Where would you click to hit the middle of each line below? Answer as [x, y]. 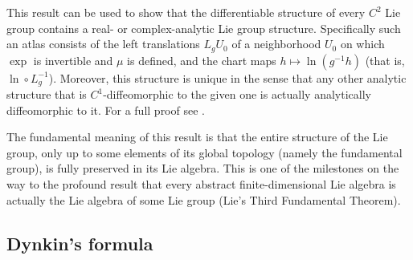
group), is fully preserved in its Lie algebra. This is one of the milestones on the [203, 168]
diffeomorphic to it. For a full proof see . [106, 110]
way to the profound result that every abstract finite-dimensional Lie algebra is [201, 184]
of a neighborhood [276, 44]
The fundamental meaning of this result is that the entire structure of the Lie [197, 137]
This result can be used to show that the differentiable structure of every [186, 12]
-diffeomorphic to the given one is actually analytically [237, 94]
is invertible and [73, 60]
